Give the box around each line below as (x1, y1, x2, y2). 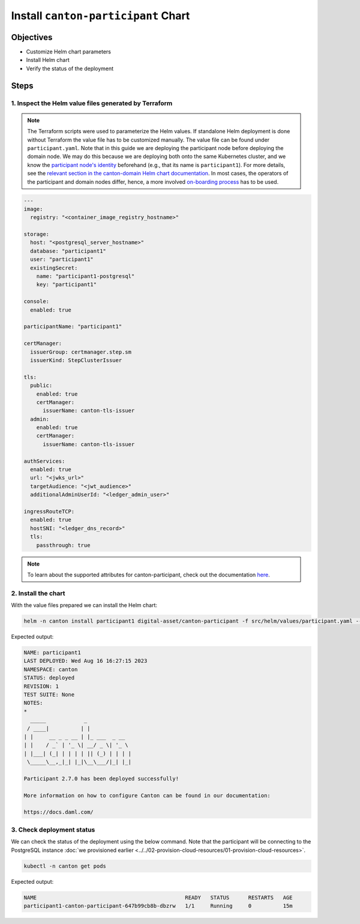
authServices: (23, 457, 65, 465)
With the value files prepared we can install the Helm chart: (11, 602, 158, 609)
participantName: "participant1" (23, 323, 122, 330)
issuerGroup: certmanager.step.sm (30, 348, 132, 355)
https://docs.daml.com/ (23, 809, 94, 816)
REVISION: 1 (23, 683, 59, 690)
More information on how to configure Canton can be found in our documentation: (23, 792, 271, 799)
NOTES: (23, 699, 43, 707)
